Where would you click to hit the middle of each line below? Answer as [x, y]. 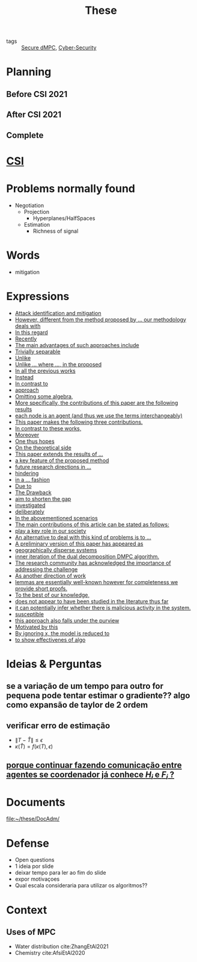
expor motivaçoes [37, 879]
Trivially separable [38, 351]
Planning [29, 72]
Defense [28, 843]
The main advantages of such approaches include [77, 345]
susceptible [29, 614]
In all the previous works [45, 371]
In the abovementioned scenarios [56, 518]
